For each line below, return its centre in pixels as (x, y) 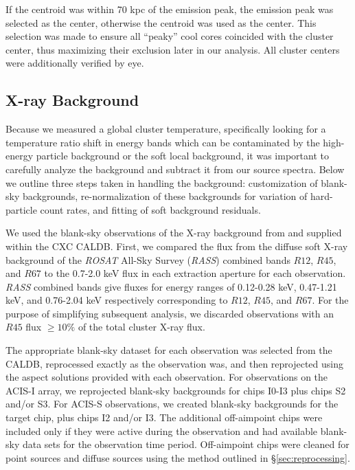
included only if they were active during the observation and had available (162, 430)
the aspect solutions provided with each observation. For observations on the (167, 377)
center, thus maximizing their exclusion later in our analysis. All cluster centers (173, 49)
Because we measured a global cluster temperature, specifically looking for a (166, 129)
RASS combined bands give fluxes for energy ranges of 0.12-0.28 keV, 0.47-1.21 (171, 286)
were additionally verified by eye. (75, 63)
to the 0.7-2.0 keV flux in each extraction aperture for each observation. (195, 273)
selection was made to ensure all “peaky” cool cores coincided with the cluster (170, 36)
